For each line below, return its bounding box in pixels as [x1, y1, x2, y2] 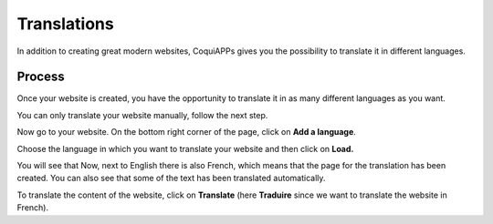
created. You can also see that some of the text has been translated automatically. [16, 173, 326, 184]
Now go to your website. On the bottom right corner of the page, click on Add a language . [16, 127, 356, 137]
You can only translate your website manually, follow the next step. [16, 109, 268, 120]
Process [16, 69, 65, 85]
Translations [16, 14, 114, 34]
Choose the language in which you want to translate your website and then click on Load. [16, 143, 354, 154]
